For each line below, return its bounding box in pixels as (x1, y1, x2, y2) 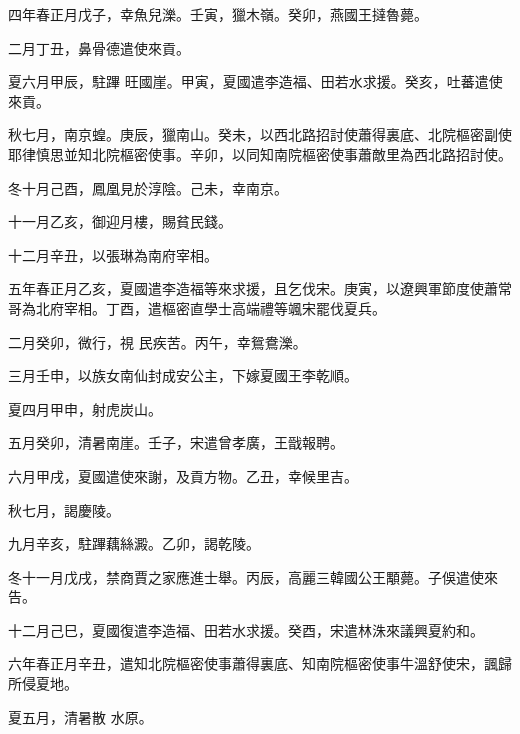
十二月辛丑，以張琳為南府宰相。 (8, 244, 218, 265)
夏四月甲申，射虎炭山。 (8, 398, 162, 419)
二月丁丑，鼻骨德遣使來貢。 (8, 37, 190, 58)
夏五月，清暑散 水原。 (8, 706, 153, 727)
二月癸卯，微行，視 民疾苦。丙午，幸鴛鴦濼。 (8, 331, 307, 352)
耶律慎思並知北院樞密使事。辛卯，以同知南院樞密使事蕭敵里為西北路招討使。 (8, 143, 512, 164)
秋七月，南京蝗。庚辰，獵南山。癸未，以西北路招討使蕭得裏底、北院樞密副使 (8, 124, 512, 145)
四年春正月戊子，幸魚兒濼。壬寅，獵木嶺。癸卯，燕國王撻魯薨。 (8, 4, 428, 24)
